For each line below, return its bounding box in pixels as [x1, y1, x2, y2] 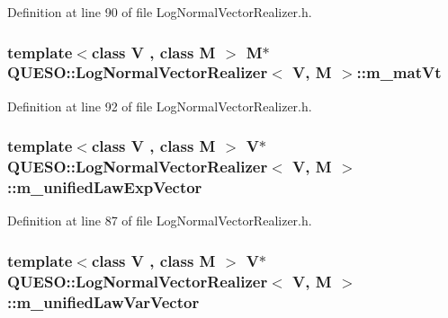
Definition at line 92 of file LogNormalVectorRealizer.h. [7, 96, 312, 115]
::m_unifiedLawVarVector [7, 290, 200, 313]
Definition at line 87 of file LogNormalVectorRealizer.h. [7, 211, 312, 230]
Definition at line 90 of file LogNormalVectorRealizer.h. [7, 3, 312, 21]
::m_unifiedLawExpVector [7, 176, 202, 199]
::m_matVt [356, 61, 442, 84]
